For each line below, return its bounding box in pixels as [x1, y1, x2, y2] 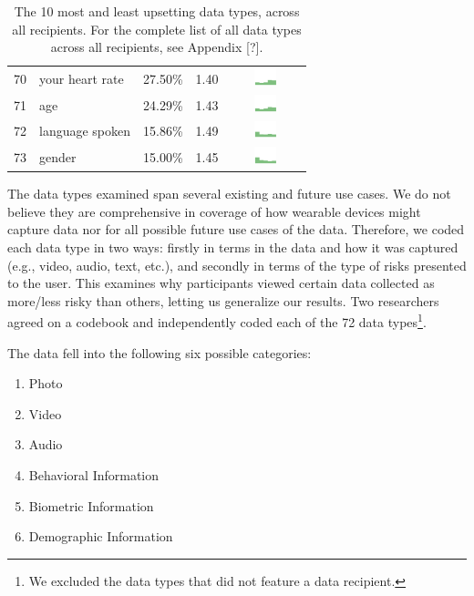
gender [39, 148, 77, 167]
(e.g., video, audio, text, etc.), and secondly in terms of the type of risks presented [7, 255, 467, 274]
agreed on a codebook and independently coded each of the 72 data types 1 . [7, 310, 427, 332]
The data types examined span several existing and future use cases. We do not [7, 184, 451, 203]
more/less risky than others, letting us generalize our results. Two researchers [7, 291, 439, 310]
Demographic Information [28, 527, 173, 546]
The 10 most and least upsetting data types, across [14, 2, 300, 20]
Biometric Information [28, 496, 154, 515]
